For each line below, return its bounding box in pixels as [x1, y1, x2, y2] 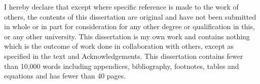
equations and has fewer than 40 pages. [4, 70, 126, 81]
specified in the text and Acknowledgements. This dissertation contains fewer [4, 50, 243, 61]
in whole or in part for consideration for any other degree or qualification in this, [4, 21, 255, 32]
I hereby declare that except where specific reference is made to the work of [4, 2, 239, 12]
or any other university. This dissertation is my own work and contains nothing [4, 31, 250, 41]
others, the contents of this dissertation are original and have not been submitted [4, 11, 256, 22]
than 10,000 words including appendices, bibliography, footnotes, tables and [4, 60, 239, 71]
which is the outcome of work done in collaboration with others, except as [4, 41, 234, 51]
